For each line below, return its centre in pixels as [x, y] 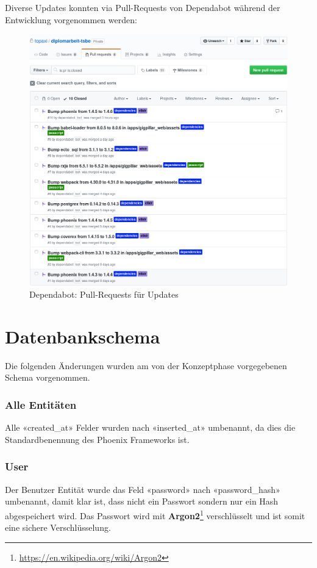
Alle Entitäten [41, 404]
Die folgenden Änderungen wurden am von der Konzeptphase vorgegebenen [146, 365]
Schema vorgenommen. [48, 377]
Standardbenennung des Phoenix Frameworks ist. [97, 439]
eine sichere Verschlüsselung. [58, 527]
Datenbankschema [83, 336]
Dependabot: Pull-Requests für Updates [104, 294]
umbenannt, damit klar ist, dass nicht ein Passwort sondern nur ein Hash [142, 501]
